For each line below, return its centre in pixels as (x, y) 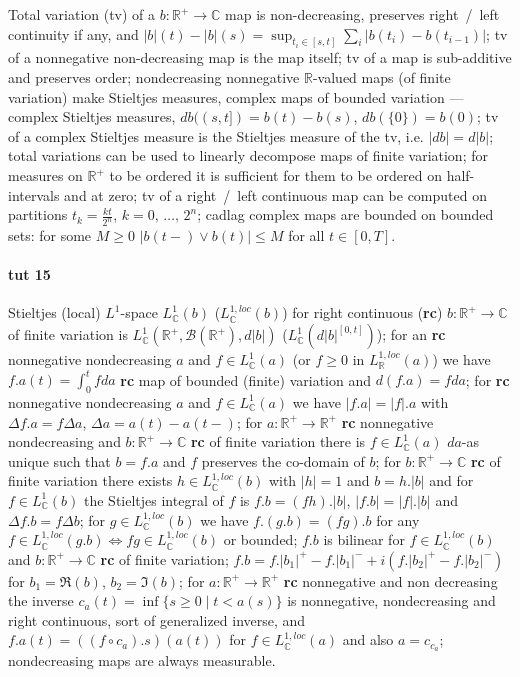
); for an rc (411, 334)
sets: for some (50, 235)
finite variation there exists (90, 480)
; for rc (487, 379)
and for (451, 480)
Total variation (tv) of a (82, 14)
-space (139, 312)
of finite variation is (68, 334)
